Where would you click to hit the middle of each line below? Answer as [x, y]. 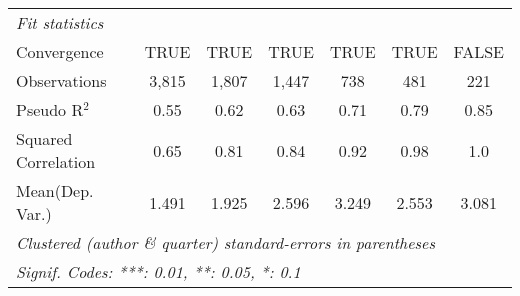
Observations [61, 80]
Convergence [60, 51]
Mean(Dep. [55, 190]
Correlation [56, 161]
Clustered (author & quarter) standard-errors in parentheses [225, 242]
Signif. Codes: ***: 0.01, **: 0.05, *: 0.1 [158, 271]
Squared [44, 138]
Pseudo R [50, 109]
